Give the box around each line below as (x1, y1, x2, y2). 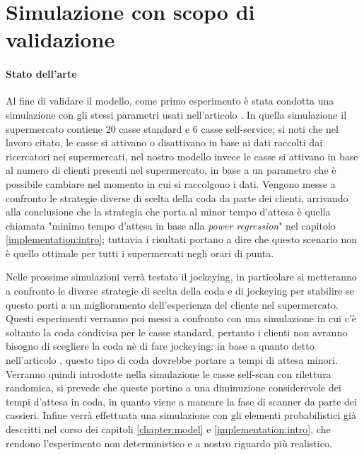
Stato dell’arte (6, 66, 77, 81)
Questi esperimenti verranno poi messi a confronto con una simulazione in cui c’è (6, 311, 356, 326)
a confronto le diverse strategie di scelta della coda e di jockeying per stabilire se (6, 283, 354, 298)
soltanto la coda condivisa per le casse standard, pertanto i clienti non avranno (6, 324, 348, 339)
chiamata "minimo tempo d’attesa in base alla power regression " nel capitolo (6, 218, 336, 232)
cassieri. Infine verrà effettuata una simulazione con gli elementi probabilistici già (6, 408, 356, 422)
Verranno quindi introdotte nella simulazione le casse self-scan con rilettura (6, 366, 331, 381)
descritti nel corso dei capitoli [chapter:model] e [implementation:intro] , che (6, 422, 331, 437)
